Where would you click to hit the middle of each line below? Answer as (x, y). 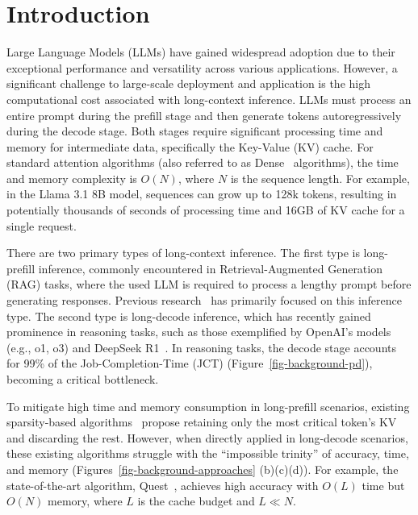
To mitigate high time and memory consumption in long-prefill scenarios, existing (208, 406)
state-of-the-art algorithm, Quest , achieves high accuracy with (163, 485)
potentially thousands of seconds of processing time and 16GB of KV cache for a (206, 210)
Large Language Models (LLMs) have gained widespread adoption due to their (201, 52)
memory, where (85, 501)
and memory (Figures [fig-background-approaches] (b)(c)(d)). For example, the (203, 469)
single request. (42, 225)
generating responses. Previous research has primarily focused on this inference (204, 300)
